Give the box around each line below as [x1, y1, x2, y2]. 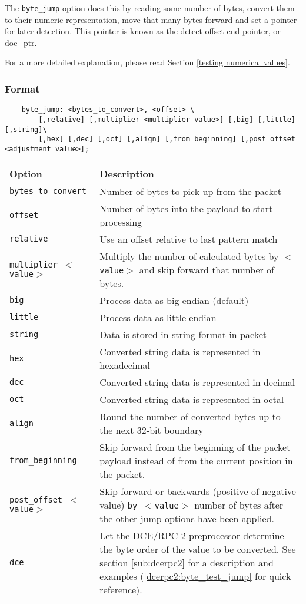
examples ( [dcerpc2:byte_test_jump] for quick [99, 569, 291, 583]
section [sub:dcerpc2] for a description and [99, 555, 274, 569]
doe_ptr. [5, 36, 37, 48]
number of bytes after [194, 497, 284, 511]
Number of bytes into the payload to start [99, 201, 273, 215]
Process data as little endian [99, 310, 217, 324]
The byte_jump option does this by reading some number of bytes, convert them [5, 2, 295, 14]
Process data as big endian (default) [99, 293, 249, 307]
